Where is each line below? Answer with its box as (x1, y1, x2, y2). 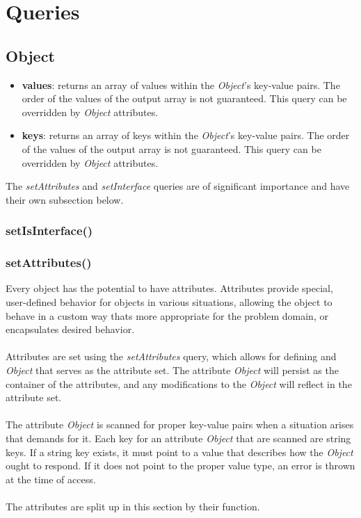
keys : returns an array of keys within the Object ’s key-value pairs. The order (22, 128, 350, 143)
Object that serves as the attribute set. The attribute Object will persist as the (6, 362, 339, 377)
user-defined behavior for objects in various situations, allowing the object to (6, 294, 332, 309)
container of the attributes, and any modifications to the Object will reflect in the (6, 376, 352, 391)
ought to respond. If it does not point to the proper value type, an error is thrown (6, 458, 355, 473)
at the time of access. (6, 471, 96, 486)
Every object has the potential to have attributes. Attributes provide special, (6, 281, 333, 296)
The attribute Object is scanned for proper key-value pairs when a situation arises (6, 417, 354, 432)
